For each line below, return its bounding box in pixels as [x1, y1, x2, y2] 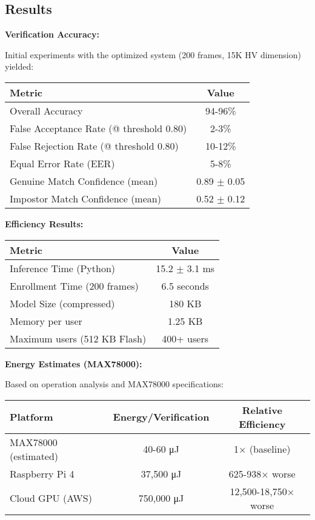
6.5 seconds [161, 278, 209, 293]
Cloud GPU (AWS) [10, 491, 92, 505]
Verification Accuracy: [5, 28, 99, 41]
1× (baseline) [234, 442, 291, 456]
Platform [10, 410, 53, 424]
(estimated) [10, 448, 59, 463]
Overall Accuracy [10, 103, 83, 118]
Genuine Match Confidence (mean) [10, 173, 158, 188]
